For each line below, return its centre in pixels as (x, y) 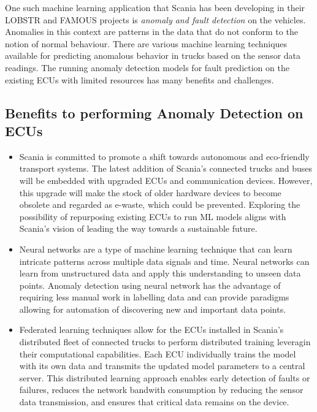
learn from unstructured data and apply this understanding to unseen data (160, 273)
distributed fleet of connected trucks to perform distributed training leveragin (165, 342)
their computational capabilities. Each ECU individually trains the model (158, 353)
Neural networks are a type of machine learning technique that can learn (156, 249)
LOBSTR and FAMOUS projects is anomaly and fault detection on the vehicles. (155, 19)
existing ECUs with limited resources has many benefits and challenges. (139, 79)
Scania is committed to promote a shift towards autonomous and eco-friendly (164, 156)
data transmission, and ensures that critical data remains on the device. (154, 402)
